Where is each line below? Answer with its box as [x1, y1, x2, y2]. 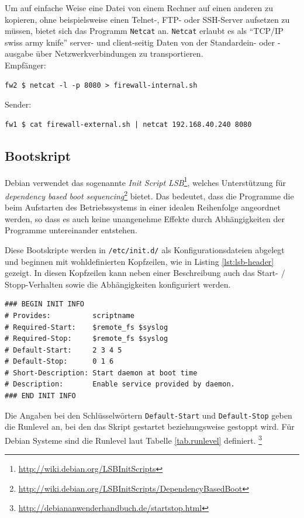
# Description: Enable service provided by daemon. [5, 380, 235, 389]
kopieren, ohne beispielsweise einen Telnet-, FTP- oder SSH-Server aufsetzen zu [5, 13, 290, 25]
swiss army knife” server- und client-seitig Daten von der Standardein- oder [5, 36, 275, 48]
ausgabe [5, 47, 33, 60]
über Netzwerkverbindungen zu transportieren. [36, 47, 203, 60]
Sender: [5, 98, 32, 110]
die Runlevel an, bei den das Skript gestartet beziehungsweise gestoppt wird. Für [5, 420, 295, 433]
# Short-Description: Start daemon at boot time [5, 368, 198, 377]
